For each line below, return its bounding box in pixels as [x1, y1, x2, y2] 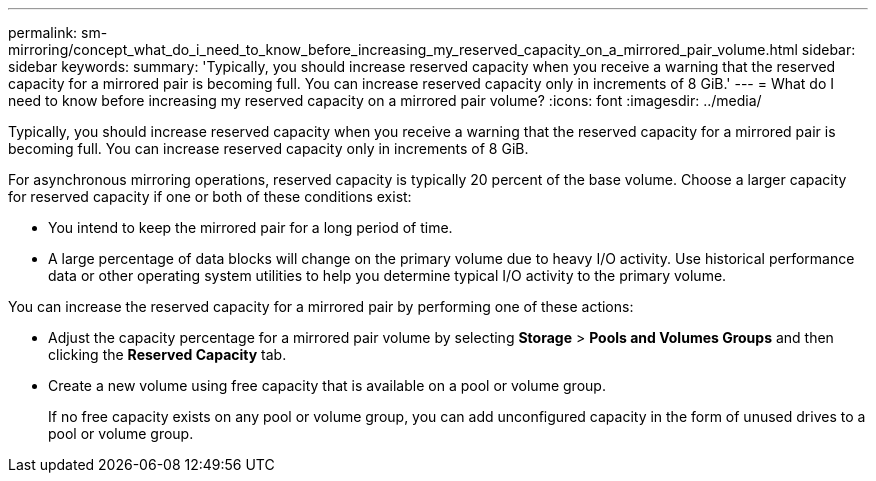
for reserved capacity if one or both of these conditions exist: [8, 188, 412, 205]
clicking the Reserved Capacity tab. [48, 346, 287, 363]
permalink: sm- [8, 24, 108, 41]
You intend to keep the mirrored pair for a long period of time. [48, 219, 453, 236]
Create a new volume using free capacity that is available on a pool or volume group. [48, 377, 606, 394]
